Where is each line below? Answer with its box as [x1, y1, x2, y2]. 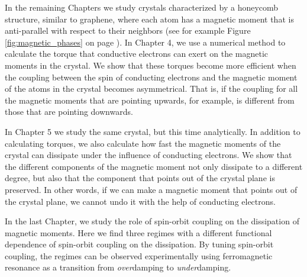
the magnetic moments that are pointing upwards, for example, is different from [5, 94, 295, 106]
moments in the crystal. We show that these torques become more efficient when [5, 59, 296, 71]
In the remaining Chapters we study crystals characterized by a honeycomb [5, 1, 279, 13]
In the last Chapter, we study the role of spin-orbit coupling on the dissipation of [5, 215, 299, 227]
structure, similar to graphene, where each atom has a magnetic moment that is [5, 12, 294, 25]
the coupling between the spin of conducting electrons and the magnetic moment [5, 70, 298, 83]
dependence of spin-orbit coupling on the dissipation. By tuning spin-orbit [5, 238, 274, 250]
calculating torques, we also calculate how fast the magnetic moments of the [5, 137, 281, 149]
